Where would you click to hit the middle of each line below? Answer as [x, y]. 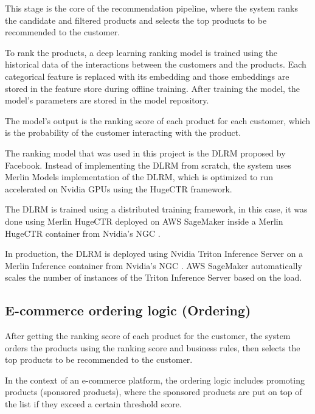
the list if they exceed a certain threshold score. [93, 404]
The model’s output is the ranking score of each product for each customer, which [158, 120]
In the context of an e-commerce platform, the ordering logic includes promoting [155, 380]
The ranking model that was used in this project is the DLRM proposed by [145, 153]
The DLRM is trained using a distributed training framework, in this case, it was [156, 209]
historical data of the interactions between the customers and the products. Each [156, 64]
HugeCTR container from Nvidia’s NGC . [83, 233]
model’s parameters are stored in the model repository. [107, 100]
